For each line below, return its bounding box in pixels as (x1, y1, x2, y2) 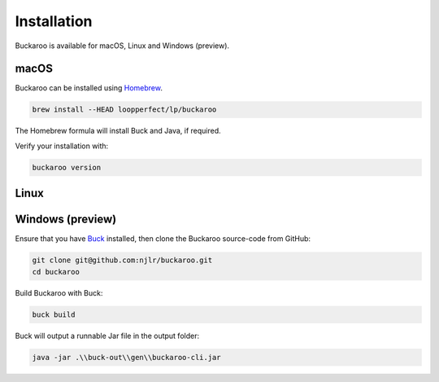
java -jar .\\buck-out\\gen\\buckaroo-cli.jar (32, 353, 221, 362)
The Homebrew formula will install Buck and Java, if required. (15, 126, 221, 136)
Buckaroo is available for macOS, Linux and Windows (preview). (15, 41, 230, 50)
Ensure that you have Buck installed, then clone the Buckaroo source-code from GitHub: (15, 234, 311, 244)
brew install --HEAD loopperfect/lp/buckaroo (32, 105, 217, 114)
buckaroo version (32, 163, 102, 172)
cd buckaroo (32, 267, 80, 276)
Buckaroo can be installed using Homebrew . (15, 83, 163, 93)
